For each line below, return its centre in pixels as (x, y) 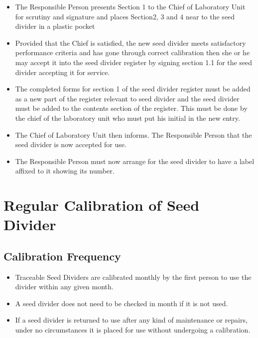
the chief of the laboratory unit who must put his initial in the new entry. (128, 118)
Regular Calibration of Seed (102, 205)
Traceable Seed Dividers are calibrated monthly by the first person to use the (133, 277)
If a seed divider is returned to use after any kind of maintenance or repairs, (131, 320)
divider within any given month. (64, 287)
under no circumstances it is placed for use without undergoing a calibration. (133, 330)
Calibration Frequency (62, 256)
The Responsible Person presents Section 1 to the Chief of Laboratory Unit (130, 6)
